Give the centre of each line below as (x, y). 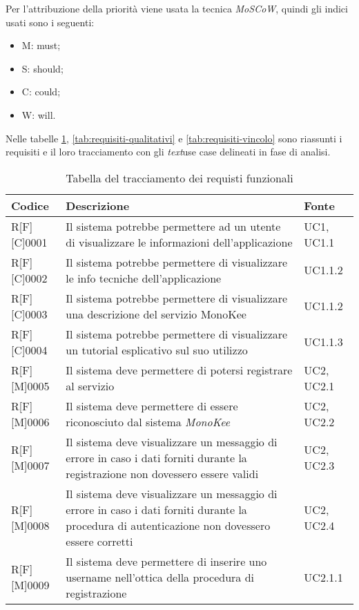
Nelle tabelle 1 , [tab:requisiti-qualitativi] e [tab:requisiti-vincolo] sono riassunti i (174, 138)
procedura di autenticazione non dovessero (168, 525)
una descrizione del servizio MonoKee (156, 314)
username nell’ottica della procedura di (160, 577)
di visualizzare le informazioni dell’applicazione (179, 242)
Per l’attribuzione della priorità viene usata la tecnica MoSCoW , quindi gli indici (177, 8)
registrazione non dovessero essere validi (162, 473)
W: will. (39, 114)
